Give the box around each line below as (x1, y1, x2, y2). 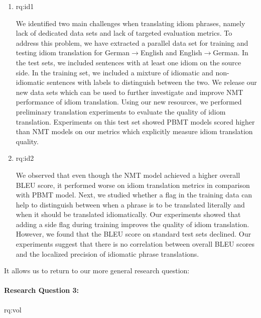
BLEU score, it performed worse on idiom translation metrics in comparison (16, 179, 250, 190)
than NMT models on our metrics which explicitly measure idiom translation (16, 126, 253, 137)
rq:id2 (16, 153, 34, 163)
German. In (213, 47, 248, 58)
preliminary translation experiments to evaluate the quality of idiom (16, 106, 226, 117)
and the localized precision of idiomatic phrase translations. (16, 248, 199, 259)
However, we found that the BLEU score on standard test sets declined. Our (16, 229, 251, 239)
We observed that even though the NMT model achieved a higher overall (16, 169, 240, 180)
